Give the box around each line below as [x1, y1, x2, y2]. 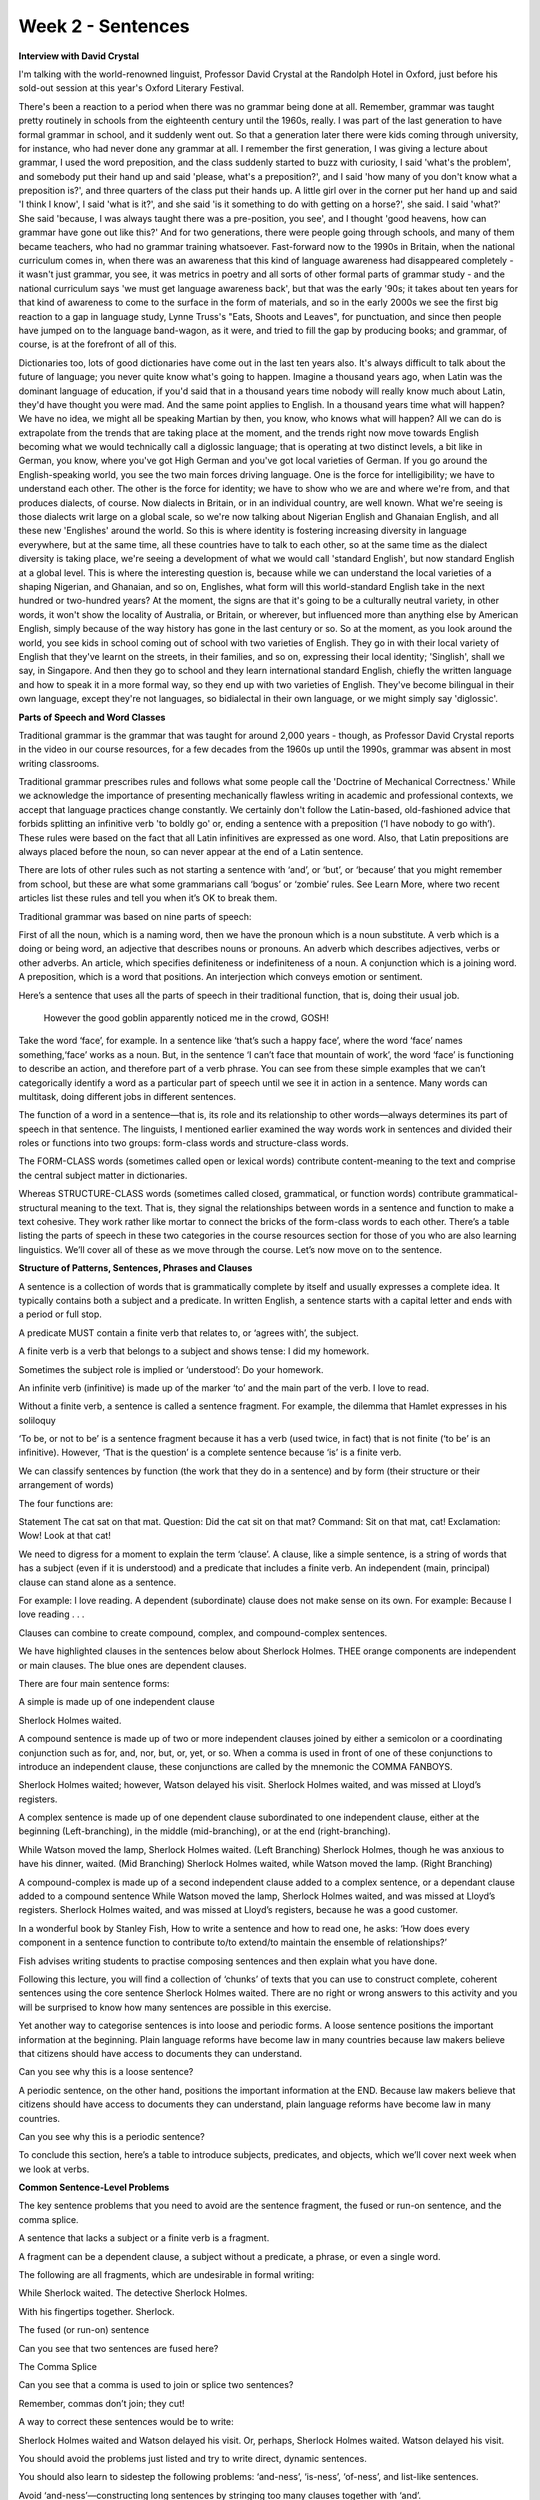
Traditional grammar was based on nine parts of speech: [18, 910, 252, 922]
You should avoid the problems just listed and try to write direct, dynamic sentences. [18, 2452, 367, 2464]
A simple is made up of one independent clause [18, 1696, 215, 1708]
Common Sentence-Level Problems [18, 2181, 170, 2194]
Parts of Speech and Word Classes [18, 711, 166, 723]
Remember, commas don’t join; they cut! [18, 2397, 185, 2409]
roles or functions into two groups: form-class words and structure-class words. [18, 1137, 349, 1149]
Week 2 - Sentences [18, 15, 190, 37]
